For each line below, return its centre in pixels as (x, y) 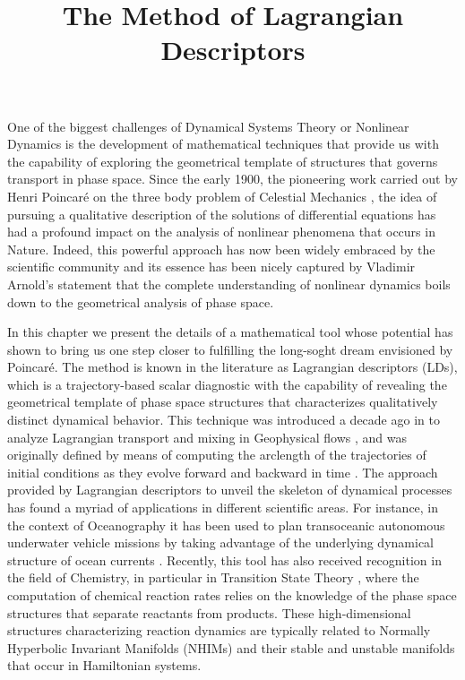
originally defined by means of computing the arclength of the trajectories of (217, 455)
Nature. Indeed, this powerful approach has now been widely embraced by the (221, 249)
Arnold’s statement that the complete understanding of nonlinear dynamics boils (229, 284)
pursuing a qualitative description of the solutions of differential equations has (222, 214)
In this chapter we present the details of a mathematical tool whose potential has (230, 332)
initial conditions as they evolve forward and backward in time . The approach (223, 472)
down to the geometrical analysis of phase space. (141, 301)
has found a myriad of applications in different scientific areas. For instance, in (223, 508)
